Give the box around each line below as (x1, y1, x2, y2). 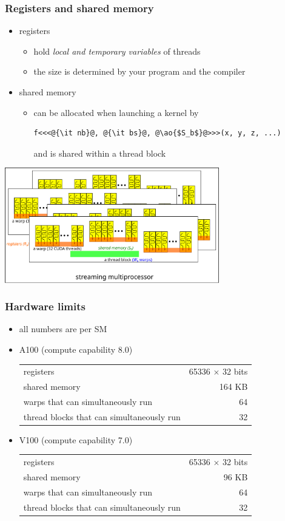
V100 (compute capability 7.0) (19, 433, 133, 446)
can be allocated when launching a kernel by (33, 106, 199, 118)
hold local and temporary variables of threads (33, 44, 201, 57)
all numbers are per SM (19, 322, 107, 335)
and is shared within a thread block (33, 146, 166, 159)
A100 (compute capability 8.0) (19, 342, 133, 355)
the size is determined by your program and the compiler (33, 65, 246, 78)
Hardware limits (5, 299, 86, 314)
